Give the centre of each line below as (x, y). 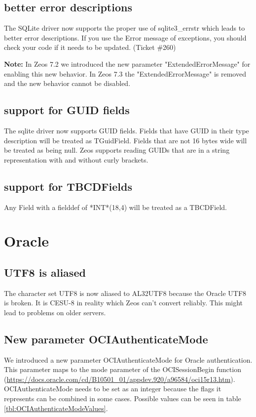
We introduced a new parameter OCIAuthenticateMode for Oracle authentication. (128, 359)
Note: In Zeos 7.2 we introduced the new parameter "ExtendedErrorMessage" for (127, 63)
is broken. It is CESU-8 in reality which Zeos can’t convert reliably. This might (124, 303)
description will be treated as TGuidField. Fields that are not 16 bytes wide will (126, 140)
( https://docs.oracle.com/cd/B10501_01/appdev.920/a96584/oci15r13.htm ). (120, 379)
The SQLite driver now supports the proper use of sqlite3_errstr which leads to (125, 28)
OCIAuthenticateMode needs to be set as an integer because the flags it (113, 389)
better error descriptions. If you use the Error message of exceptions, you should (125, 37)
